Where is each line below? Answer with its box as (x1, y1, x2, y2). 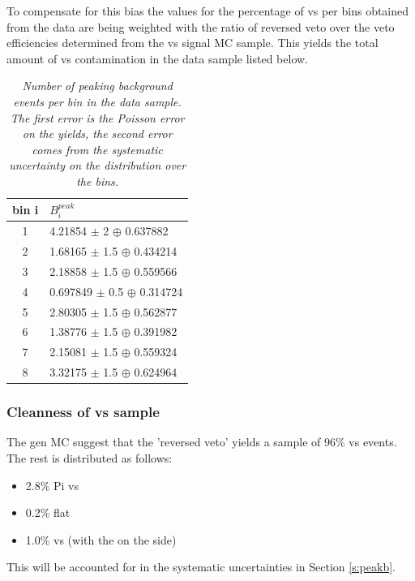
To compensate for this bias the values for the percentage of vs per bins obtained (6, 2, 409, 19)
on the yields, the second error (22, 125, 173, 142)
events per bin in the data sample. (13, 93, 182, 110)
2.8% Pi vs (25, 476, 79, 493)
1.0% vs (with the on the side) (25, 531, 177, 548)
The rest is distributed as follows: (6, 450, 173, 467)
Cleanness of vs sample (6, 402, 160, 422)
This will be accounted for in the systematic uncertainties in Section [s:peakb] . (6, 558, 396, 575)
